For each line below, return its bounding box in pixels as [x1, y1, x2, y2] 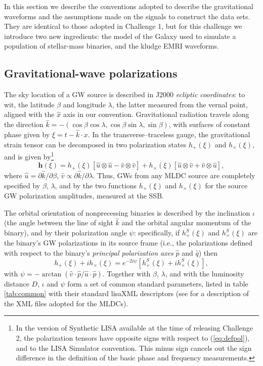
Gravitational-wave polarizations [4, 65, 178, 81]
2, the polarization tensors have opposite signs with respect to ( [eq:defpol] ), [16, 333, 250, 343]
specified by [4, 180, 40, 190]
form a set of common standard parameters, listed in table [67, 278, 248, 289]
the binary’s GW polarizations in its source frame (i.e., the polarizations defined [4, 237, 253, 248]
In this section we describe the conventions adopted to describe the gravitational [4, 1, 253, 11]
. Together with [102, 268, 151, 278]
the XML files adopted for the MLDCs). [4, 298, 128, 308]
